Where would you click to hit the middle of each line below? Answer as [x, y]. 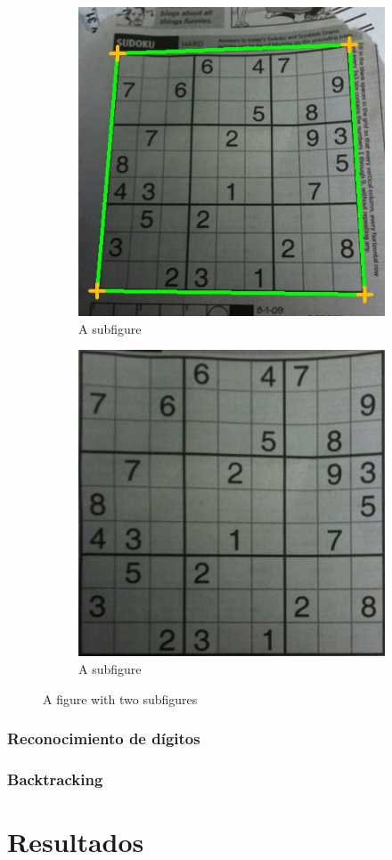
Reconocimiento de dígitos [104, 738]
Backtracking [55, 779]
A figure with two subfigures [120, 698]
